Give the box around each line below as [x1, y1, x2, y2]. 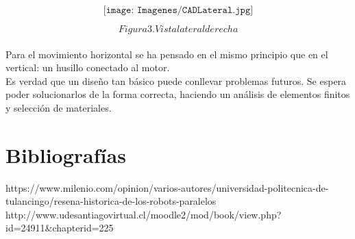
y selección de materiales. [5, 100, 112, 114]
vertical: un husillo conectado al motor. [5, 60, 170, 75]
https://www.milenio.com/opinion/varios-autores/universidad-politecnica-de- [5, 180, 329, 194]
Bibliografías [5, 140, 126, 168]
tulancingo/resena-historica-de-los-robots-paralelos [5, 194, 217, 208]
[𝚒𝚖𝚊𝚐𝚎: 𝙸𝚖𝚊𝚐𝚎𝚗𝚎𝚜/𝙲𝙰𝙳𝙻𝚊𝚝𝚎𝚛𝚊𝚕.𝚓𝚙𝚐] [103, 5, 254, 15]
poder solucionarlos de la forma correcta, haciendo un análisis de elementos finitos [5, 87, 350, 101]
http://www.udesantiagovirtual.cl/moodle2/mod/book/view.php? [5, 207, 282, 221]
